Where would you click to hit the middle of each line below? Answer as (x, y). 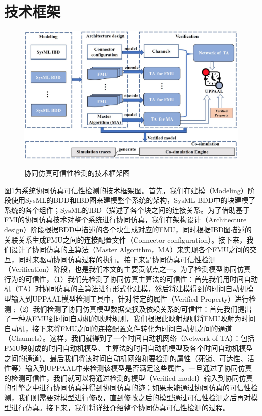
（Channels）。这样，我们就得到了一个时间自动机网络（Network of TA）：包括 (129, 338)
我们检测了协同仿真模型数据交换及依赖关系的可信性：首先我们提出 (142, 308)
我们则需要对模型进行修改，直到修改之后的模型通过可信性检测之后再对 (134, 398)
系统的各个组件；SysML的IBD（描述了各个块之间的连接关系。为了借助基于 (127, 210)
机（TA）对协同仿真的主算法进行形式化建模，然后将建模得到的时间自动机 (125, 289)
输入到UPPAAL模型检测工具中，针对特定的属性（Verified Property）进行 (130, 299)
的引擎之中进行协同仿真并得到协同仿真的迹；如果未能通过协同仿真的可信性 (127, 388)
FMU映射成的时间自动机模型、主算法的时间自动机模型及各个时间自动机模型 (129, 348)
